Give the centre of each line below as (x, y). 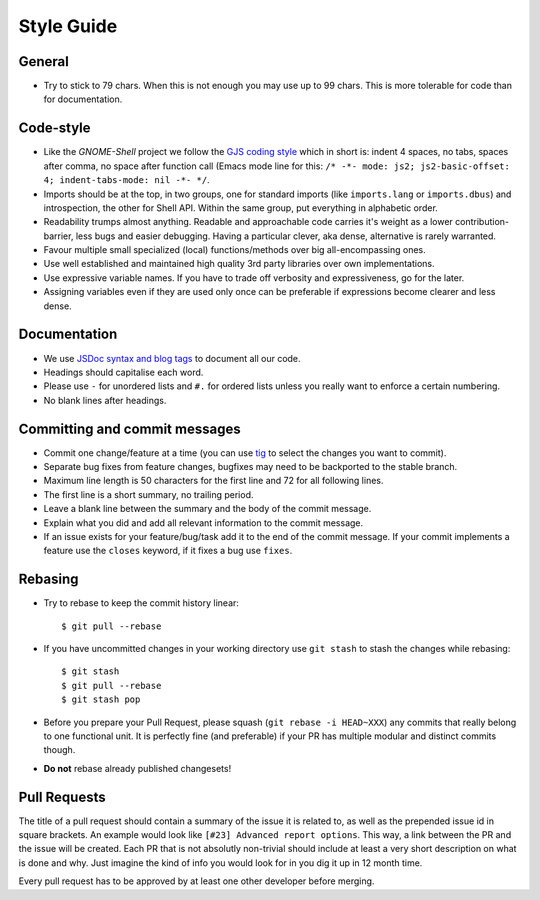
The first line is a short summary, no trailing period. (148, 494)
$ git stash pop (101, 699)
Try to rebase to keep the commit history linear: (141, 603)
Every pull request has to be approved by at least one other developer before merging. (196, 881)
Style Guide (68, 26)
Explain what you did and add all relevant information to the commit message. (203, 522)
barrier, (58, 236)
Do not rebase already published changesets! (137, 768)
